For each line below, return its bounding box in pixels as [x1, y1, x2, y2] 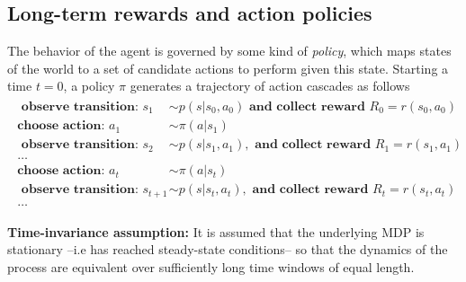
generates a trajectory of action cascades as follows [130, 76, 410, 95]
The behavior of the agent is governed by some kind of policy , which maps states [7, 41, 452, 60]
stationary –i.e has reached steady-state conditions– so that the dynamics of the [7, 240, 448, 259]
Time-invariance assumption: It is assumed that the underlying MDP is [7, 222, 425, 241]
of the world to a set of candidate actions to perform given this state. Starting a [7, 58, 449, 77]
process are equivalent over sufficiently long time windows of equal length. [7, 257, 415, 276]
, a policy [63, 76, 115, 95]
